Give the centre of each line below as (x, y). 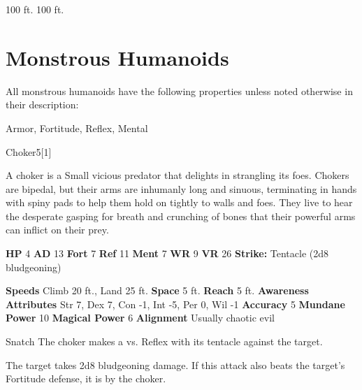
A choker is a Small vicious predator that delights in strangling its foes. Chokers (178, 175)
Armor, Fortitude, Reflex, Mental (77, 128)
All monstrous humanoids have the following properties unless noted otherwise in (179, 91)
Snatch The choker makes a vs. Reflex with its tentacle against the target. (164, 341)
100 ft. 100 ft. (35, 9)
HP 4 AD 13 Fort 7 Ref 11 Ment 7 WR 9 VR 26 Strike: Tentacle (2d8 (167, 253)
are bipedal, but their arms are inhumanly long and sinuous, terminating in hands (181, 188)
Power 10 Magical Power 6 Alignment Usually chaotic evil (140, 318)
